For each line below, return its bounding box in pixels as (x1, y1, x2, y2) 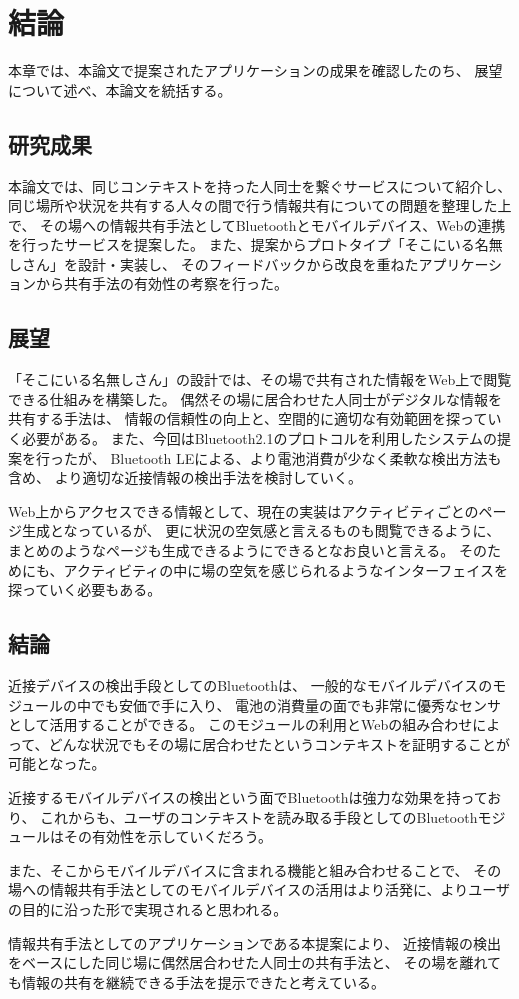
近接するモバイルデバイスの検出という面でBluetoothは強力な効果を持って (8, 786, 488, 807)
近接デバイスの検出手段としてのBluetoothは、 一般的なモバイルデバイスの (8, 675, 493, 696)
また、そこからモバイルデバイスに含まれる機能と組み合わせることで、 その (8, 859, 502, 880)
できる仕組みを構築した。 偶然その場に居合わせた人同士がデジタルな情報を (8, 388, 503, 409)
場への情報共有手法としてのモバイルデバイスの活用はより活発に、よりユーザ (8, 879, 510, 900)
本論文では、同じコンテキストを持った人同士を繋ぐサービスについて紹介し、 (8, 175, 512, 196)
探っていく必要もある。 (8, 579, 162, 600)
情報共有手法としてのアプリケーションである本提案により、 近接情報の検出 (8, 932, 501, 953)
